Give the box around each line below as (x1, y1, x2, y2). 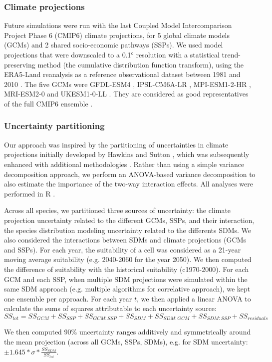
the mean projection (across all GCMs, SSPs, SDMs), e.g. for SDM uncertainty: (4, 336, 248, 346)
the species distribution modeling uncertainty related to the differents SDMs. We (4, 224, 252, 235)
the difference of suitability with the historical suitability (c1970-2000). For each (4, 263, 249, 274)
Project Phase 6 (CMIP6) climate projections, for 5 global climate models (4, 29, 230, 40)
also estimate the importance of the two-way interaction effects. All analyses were (4, 178, 253, 189)
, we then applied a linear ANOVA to (137, 293, 251, 303)
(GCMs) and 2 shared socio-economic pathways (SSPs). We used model (4, 39, 223, 50)
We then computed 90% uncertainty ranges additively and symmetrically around (4, 326, 251, 337)
